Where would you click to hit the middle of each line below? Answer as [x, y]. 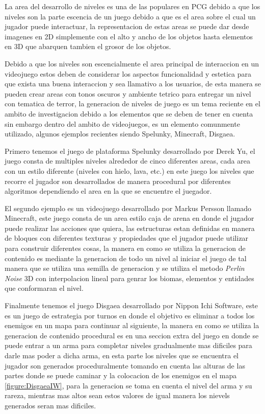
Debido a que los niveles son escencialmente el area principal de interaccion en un [132, 63]
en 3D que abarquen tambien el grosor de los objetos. [88, 46]
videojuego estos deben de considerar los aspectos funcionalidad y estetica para [128, 73]
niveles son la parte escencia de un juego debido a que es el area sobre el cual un [130, 16]
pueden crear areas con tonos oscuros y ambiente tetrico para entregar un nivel [128, 93]
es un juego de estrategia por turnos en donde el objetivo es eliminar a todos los [130, 315]
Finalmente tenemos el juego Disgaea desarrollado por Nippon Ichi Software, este [131, 305]
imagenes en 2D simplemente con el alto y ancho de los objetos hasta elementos [129, 36]
